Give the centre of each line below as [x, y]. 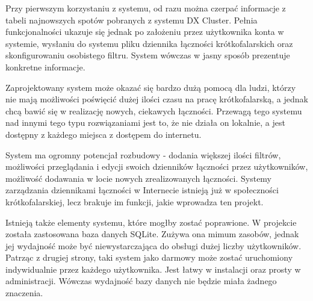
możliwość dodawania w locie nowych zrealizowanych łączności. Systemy [139, 178]
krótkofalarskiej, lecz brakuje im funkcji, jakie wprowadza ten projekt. [135, 201]
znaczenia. [24, 293]
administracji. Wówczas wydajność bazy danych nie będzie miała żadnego [141, 281]
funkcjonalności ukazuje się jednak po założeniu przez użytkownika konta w [145, 32]
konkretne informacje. [45, 67]
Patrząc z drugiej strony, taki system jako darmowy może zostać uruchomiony [149, 257]
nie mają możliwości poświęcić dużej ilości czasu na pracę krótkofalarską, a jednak [157, 99]
